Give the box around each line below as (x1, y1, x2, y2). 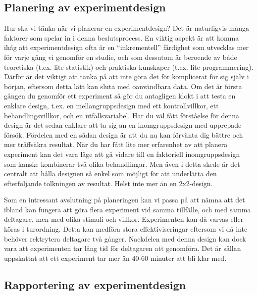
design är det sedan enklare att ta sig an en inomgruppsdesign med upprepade (4, 120, 242, 130)
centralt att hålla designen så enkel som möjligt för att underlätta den (4, 168, 217, 179)
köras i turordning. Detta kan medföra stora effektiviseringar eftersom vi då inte (4, 224, 248, 234)
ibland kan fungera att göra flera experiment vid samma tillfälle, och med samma (4, 204, 251, 214)
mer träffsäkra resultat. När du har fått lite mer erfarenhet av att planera (4, 139, 228, 149)
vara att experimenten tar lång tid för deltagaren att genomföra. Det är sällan (4, 243, 241, 253)
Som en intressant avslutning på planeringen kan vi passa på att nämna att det (4, 195, 245, 205)
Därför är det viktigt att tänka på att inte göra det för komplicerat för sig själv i (4, 71, 249, 82)
